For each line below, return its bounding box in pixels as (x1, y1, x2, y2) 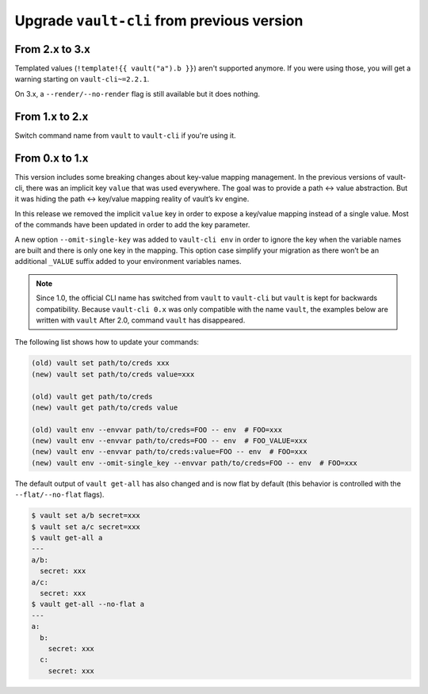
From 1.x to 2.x (14, 109, 89, 123)
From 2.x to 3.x (14, 42, 91, 55)
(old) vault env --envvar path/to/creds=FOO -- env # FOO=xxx (31, 425, 283, 434)
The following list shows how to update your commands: (14, 337, 200, 347)
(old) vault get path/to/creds (31, 392, 154, 401)
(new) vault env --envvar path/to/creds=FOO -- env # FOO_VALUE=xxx (31, 437, 308, 445)
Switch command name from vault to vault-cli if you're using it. (14, 131, 237, 140)
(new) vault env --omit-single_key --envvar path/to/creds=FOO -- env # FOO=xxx (31, 458, 358, 467)
